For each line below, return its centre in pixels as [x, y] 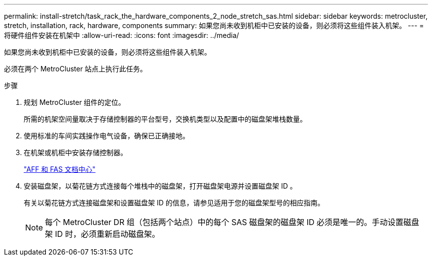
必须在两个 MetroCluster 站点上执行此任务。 [75, 69]
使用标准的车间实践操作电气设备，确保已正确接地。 [107, 136]
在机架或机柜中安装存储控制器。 [75, 152]
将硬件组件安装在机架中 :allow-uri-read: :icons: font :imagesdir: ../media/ [122, 35]
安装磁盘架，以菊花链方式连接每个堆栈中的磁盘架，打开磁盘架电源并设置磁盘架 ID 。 [160, 186]
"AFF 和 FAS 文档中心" [60, 169]
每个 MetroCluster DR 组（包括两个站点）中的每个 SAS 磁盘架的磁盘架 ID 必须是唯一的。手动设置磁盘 [232, 222]
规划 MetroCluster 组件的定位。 [74, 102]
